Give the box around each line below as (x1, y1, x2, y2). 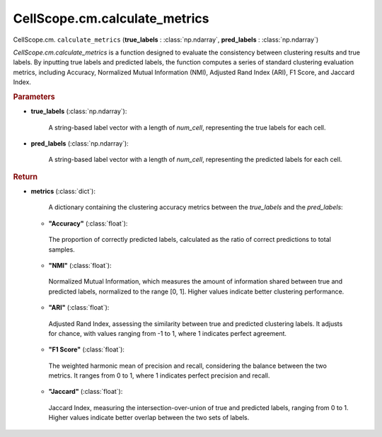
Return (13, 172, 38, 182)
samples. (48, 245, 76, 254)
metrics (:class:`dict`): (30, 187, 95, 195)
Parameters (13, 92, 56, 102)
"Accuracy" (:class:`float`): (48, 219, 128, 228)
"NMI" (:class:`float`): (48, 261, 112, 269)
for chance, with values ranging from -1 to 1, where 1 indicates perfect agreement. (48, 329, 286, 337)
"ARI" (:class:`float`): (48, 303, 110, 312)
